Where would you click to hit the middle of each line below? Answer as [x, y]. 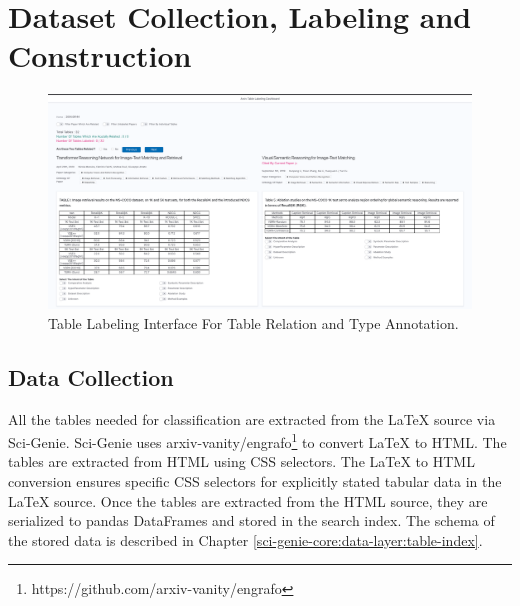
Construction [100, 55]
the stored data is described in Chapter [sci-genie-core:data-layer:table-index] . [245, 539]
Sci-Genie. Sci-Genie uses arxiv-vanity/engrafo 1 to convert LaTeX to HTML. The [257, 440]
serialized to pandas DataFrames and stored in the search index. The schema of [251, 520]
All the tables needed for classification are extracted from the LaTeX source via [252, 418]
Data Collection [91, 376]
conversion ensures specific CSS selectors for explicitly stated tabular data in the [255, 481]
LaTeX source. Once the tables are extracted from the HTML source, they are [248, 500]
